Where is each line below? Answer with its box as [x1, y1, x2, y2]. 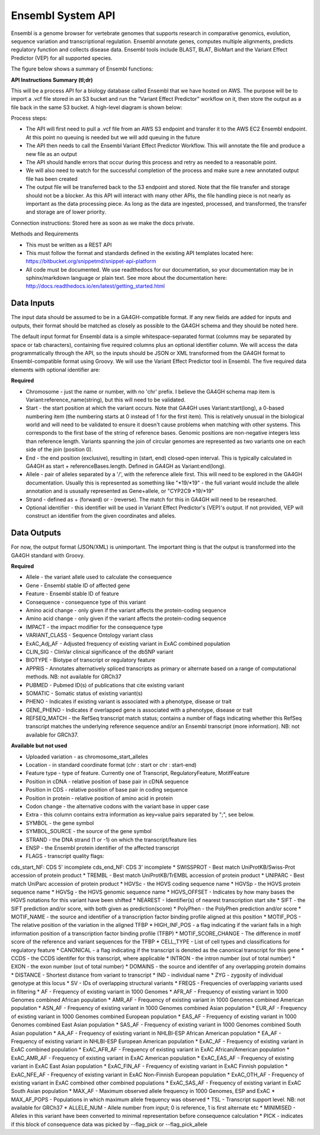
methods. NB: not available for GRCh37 [25, 673, 121, 680]
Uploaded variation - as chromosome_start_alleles [25, 753, 148, 760]
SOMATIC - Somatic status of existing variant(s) [25, 690, 143, 697]
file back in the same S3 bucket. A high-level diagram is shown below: [11, 104, 183, 111]
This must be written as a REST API [25, 241, 112, 248]
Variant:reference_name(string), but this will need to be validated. [25, 396, 186, 403]
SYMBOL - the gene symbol [25, 819, 94, 827]
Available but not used [11, 742, 68, 750]
